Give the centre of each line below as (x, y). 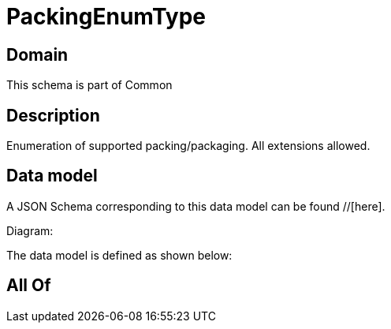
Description (53, 115)
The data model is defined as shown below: (119, 255)
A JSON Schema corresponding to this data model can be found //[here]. (196, 206)
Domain (37, 54)
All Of (29, 286)
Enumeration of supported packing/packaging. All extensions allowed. (188, 146)
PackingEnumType (106, 17)
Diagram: (30, 230)
